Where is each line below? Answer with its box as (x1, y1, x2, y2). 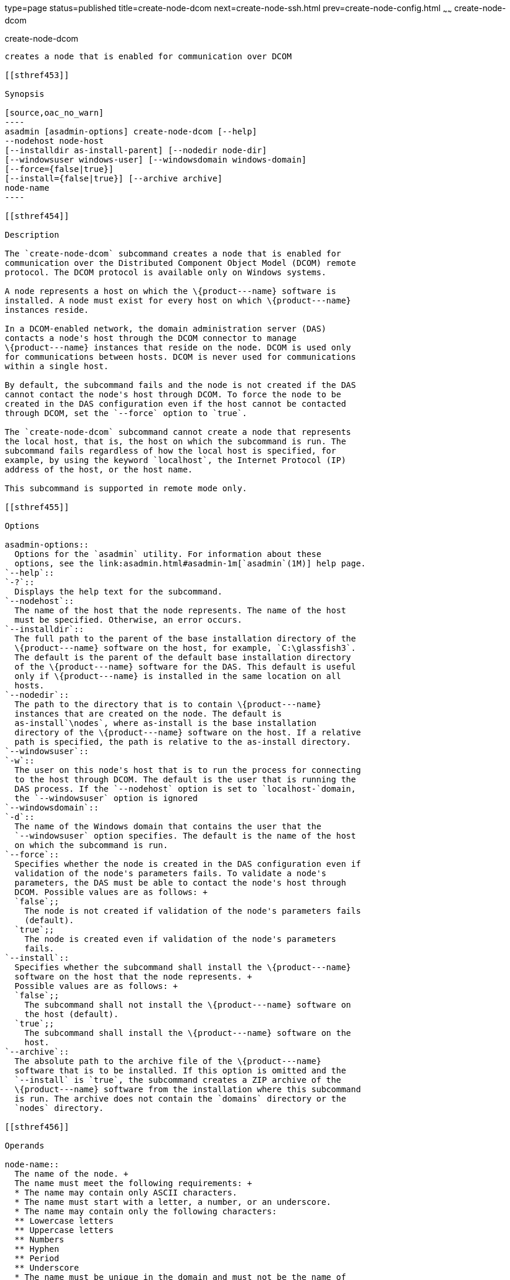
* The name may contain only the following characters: (14, 1206, 277, 1216)
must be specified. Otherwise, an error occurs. (14, 614, 242, 624)
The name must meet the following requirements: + (14, 1178, 252, 1188)
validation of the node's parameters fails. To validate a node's (14, 868, 326, 878)
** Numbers (14, 1234, 65, 1244)
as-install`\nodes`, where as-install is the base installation (14, 718, 317, 728)
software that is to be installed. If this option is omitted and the (14, 1065, 346, 1075)
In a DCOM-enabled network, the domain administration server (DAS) (5, 323, 326, 333)
